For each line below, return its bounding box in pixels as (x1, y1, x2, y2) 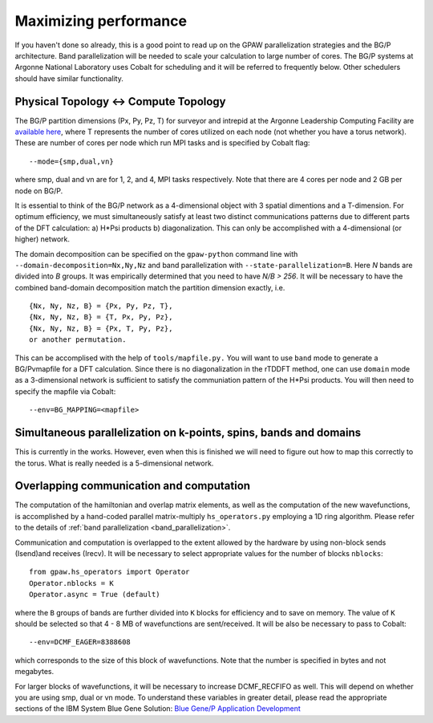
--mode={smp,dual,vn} (29, 156, 114, 166)
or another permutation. (29, 335, 127, 344)
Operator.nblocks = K (29, 579, 114, 587)
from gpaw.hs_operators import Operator (29, 567, 190, 577)
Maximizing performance (14, 12, 188, 30)
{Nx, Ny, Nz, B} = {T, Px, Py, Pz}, (29, 313, 173, 322)
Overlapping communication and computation (14, 479, 251, 493)
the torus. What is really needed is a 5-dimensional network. (14, 458, 214, 468)
